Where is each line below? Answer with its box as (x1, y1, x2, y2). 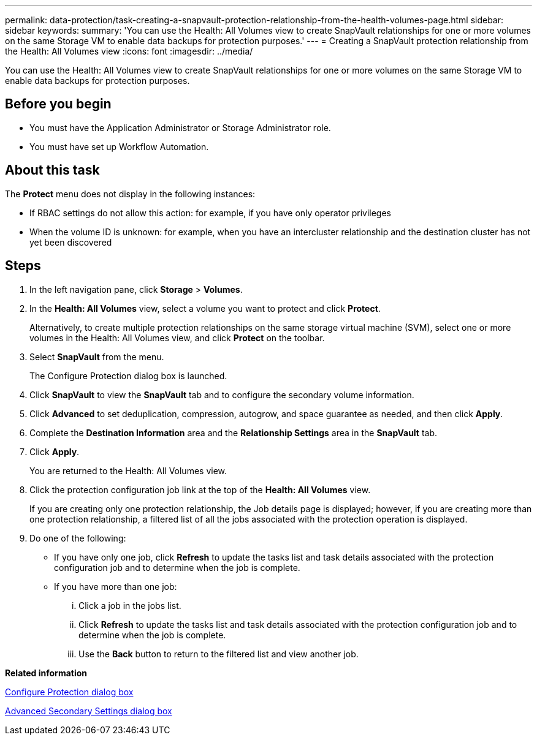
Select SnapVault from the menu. (29, 351, 164, 362)
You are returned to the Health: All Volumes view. (29, 465, 227, 476)
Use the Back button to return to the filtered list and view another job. (78, 648, 359, 659)
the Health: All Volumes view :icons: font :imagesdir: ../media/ (5, 46, 253, 56)
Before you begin (5, 96, 112, 112)
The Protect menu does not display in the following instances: (5, 188, 256, 199)
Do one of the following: (29, 532, 126, 543)
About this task (5, 162, 100, 178)
